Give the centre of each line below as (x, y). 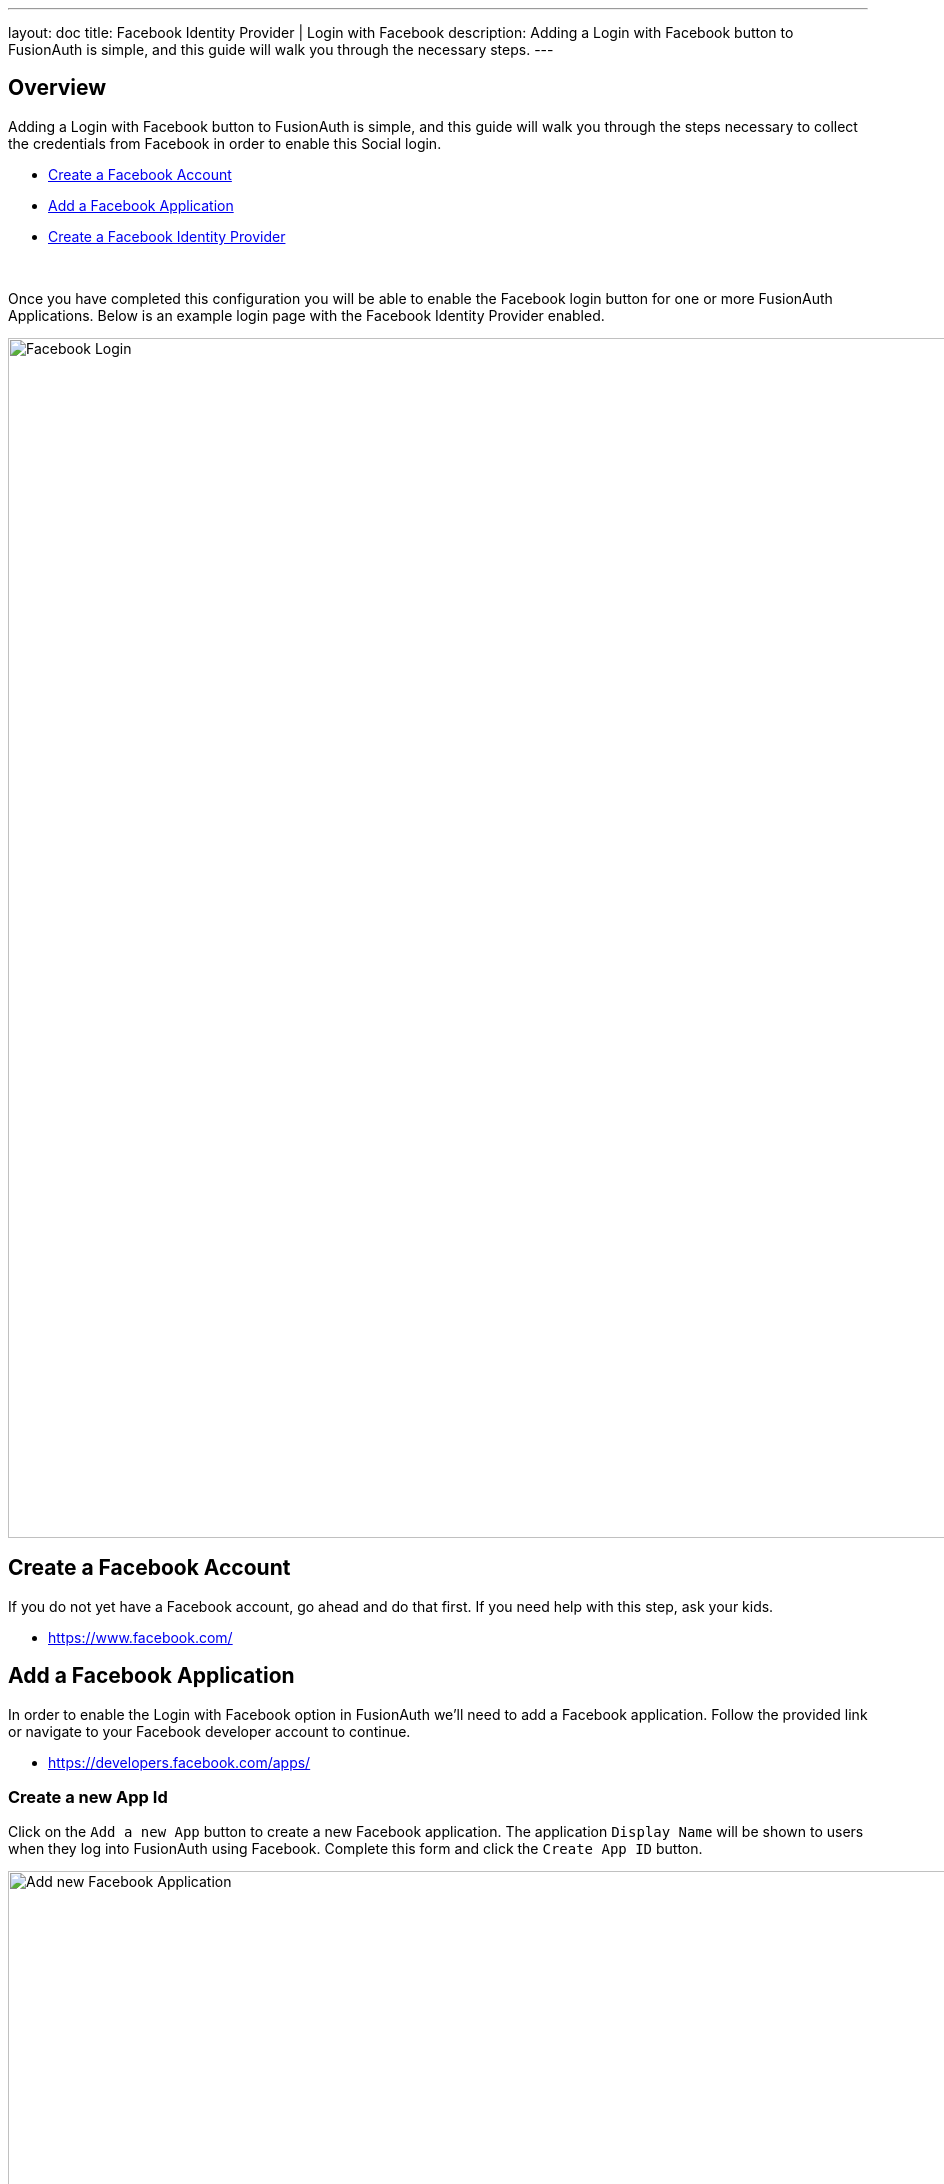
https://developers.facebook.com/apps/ (179, 1762)
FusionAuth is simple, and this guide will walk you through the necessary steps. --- (281, 49)
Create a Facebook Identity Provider (167, 236)
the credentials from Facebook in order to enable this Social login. (225, 143)
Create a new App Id (88, 1796)
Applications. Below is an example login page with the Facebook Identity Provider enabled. (306, 315)
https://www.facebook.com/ (140, 1637)
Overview (57, 88)
